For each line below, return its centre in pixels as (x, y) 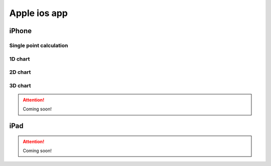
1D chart (20, 59)
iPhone (21, 31)
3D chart (20, 85)
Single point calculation (39, 45)
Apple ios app (38, 13)
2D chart (20, 72)
